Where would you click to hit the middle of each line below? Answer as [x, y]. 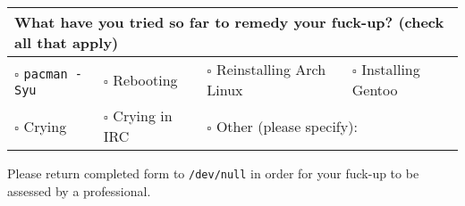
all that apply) [67, 42]
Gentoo [375, 90]
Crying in [143, 115]
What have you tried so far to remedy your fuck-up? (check [229, 22]
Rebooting [145, 79]
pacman [46, 74]
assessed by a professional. [79, 190]
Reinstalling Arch [271, 69]
